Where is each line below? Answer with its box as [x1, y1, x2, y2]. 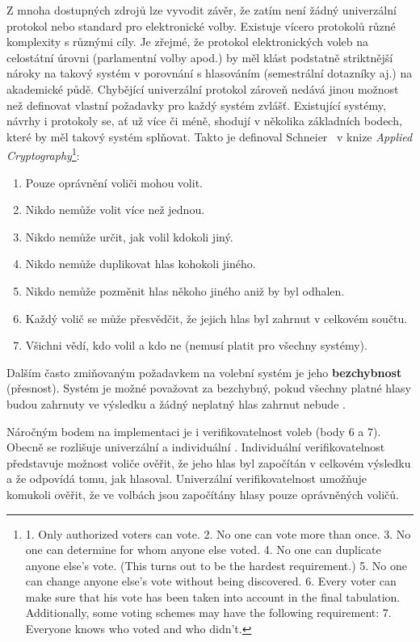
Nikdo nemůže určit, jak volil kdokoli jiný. [25, 228, 233, 245]
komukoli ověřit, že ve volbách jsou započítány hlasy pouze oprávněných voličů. [6, 485, 399, 502]
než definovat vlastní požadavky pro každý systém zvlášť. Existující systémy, [6, 96, 386, 113]
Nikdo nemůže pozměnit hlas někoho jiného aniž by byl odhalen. [25, 282, 345, 299]
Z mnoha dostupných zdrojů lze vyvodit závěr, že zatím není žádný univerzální [6, 2, 397, 18]
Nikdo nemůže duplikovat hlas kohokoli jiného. [25, 255, 256, 272]
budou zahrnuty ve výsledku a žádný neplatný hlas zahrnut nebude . [6, 395, 346, 412]
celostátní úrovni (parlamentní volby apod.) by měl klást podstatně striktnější [6, 48, 393, 65]
